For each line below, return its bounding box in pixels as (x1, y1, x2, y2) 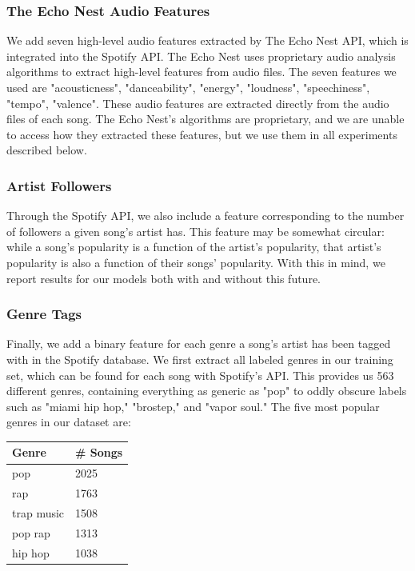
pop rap (12, 524, 50, 541)
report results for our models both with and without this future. (6, 270, 321, 286)
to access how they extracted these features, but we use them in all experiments (6, 126, 397, 142)
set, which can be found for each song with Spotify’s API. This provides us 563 (6, 366, 394, 383)
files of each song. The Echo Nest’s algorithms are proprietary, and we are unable (6, 110, 405, 127)
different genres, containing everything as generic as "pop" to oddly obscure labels (6, 382, 407, 399)
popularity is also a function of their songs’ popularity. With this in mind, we (6, 254, 385, 270)
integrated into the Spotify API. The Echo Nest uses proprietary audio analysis (6, 47, 396, 64)
